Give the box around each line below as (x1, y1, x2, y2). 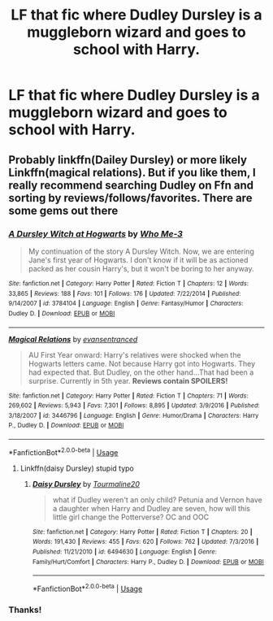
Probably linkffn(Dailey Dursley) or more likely (8, 153, 248, 167)
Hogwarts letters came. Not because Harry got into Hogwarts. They (28, 358, 256, 368)
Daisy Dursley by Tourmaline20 (32, 479, 141, 489)
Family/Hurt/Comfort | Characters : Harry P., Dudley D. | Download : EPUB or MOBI (32, 558, 264, 566)
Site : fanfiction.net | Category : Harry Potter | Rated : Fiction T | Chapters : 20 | (32, 528, 253, 536)
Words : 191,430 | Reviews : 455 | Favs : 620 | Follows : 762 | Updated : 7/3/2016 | (32, 538, 258, 546)
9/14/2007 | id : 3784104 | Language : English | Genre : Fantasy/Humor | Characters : (8, 299, 244, 308)
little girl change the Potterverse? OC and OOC (52, 512, 210, 522)
